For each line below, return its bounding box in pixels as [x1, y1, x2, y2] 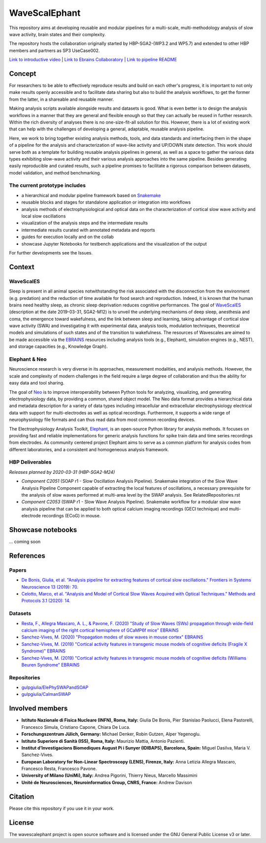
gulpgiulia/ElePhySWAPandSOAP [21, 684, 89, 690]
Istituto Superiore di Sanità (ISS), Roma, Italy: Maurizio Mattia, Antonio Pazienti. [21, 738, 185, 744]
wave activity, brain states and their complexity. [9, 31, 106, 37]
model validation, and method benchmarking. [9, 169, 101, 175]
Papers [9, 566, 27, 573]
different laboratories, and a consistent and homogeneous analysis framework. [9, 446, 169, 452]
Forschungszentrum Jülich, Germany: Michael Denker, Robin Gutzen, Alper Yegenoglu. [21, 731, 201, 737]
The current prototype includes [9, 182, 86, 189]
